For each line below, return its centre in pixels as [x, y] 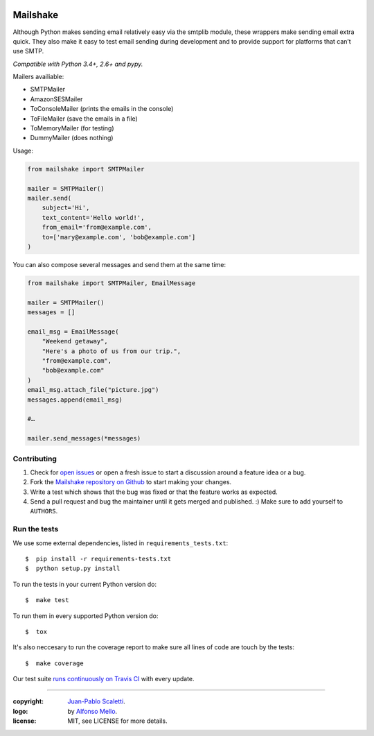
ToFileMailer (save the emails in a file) [84, 119]
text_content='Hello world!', [93, 217]
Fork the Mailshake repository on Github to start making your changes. [131, 482]
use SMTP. [28, 51]
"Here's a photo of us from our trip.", [112, 351]
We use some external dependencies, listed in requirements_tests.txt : [121, 543]
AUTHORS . [44, 511]
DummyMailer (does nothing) [72, 138]
